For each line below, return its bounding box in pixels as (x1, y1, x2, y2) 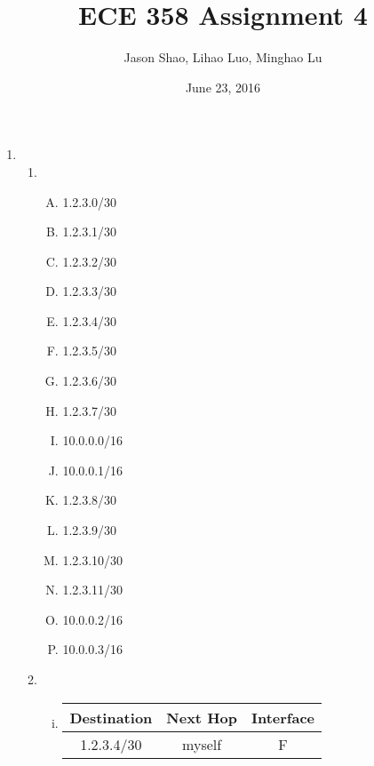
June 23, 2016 (185, 77, 261, 96)
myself (182, 733, 222, 754)
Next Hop (166, 706, 237, 728)
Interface (251, 706, 314, 728)
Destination (69, 706, 153, 728)
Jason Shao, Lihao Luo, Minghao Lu (123, 48, 322, 67)
